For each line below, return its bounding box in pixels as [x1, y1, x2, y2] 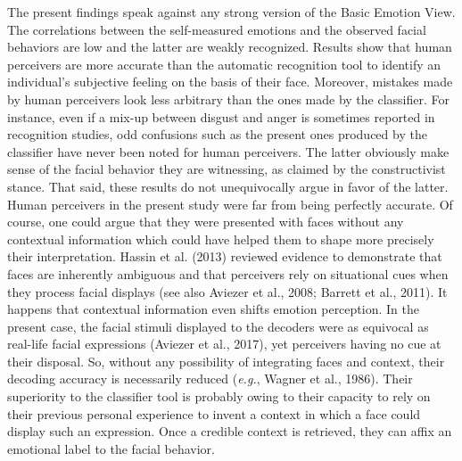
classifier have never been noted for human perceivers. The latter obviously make [7, 142, 450, 161]
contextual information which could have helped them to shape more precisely [7, 229, 434, 248]
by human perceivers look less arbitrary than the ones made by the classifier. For [7, 89, 450, 108]
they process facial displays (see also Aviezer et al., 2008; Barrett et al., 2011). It [7, 282, 448, 300]
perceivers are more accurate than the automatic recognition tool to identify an [7, 54, 441, 73]
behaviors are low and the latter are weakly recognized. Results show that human [7, 37, 452, 56]
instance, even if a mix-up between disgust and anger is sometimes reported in [7, 107, 435, 126]
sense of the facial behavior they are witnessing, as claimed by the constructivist [7, 160, 446, 178]
